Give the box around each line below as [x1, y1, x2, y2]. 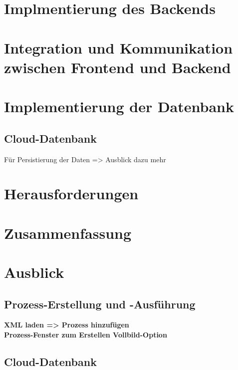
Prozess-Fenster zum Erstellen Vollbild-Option [4, 329, 167, 340]
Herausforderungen [4, 183, 139, 204]
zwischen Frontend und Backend [4, 57, 231, 77]
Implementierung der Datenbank [4, 96, 234, 117]
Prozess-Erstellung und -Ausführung [4, 296, 196, 311]
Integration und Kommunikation [4, 37, 233, 58]
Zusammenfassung [4, 222, 132, 243]
